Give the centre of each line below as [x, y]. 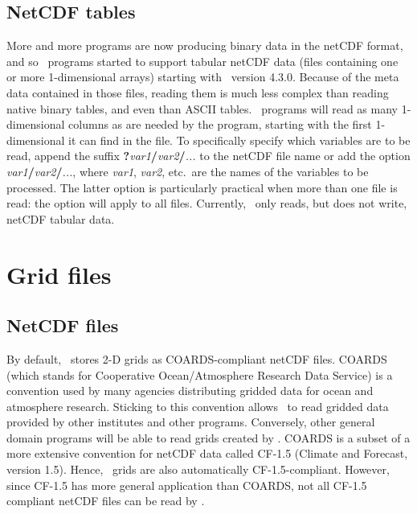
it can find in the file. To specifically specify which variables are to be [239, 140]
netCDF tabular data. [61, 218]
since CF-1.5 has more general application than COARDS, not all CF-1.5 [187, 485]
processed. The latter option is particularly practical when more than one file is [202, 187]
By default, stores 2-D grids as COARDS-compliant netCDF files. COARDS [197, 358]
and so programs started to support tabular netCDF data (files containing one [202, 61]
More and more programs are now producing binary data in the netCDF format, [205, 45]
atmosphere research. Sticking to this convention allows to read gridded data [198, 406]
